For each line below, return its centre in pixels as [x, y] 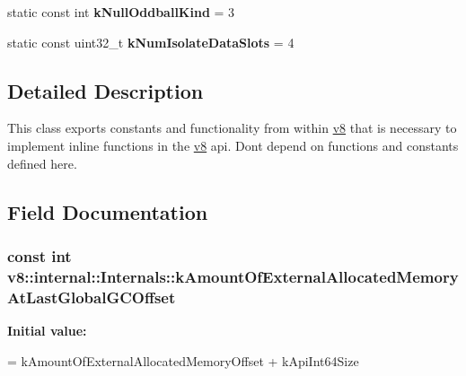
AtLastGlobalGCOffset [92, 297]
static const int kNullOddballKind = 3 [121, 12]
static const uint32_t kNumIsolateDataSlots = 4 [151, 42]
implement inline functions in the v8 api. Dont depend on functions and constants [233, 145]
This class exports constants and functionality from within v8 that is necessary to [232, 128]
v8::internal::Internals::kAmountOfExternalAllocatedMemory [233, 276]
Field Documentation [108, 211]
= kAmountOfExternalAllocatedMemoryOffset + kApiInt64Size [183, 360]
